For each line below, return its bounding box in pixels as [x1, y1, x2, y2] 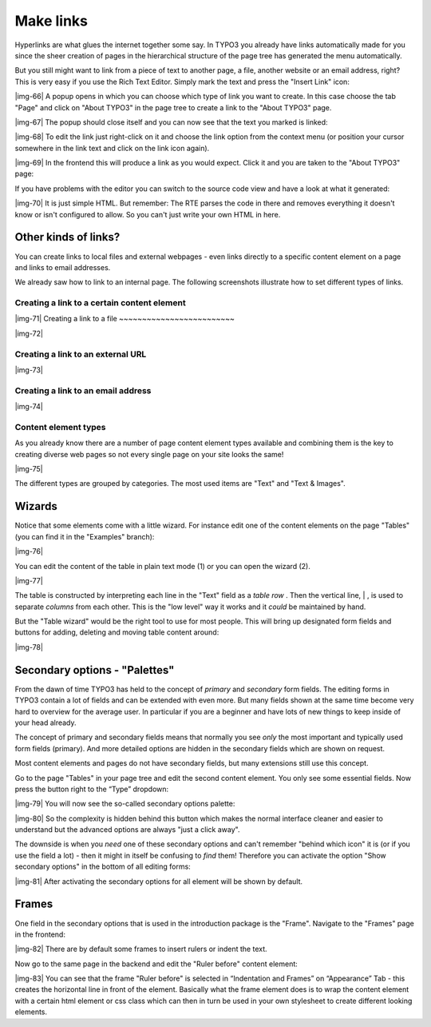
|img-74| [14, 402, 43, 412]
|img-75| [14, 464, 43, 474]
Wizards [14, 500, 57, 513]
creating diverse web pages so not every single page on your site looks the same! [14, 449, 284, 459]
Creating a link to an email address [14, 384, 152, 396]
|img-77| [14, 575, 43, 585]
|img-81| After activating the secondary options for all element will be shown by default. [14, 876, 303, 886]
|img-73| [14, 364, 44, 375]
